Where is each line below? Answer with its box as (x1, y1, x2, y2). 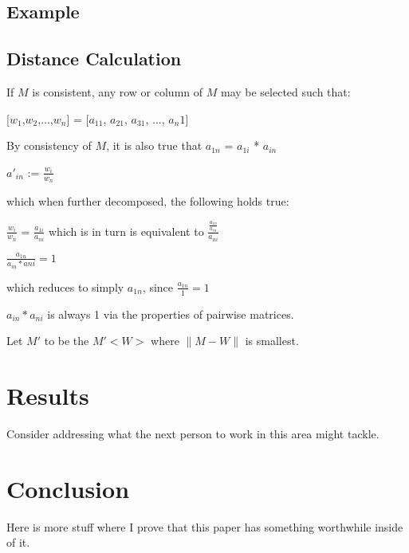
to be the (44, 332, 89, 349)
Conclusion (6, 472, 130, 504)
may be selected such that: (220, 83, 351, 100)
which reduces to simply (6, 278, 124, 295)
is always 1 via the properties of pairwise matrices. (47, 305, 294, 322)
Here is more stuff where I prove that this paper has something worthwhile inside (6, 518, 403, 535)
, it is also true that (106, 137, 203, 154)
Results (6, 378, 89, 411)
